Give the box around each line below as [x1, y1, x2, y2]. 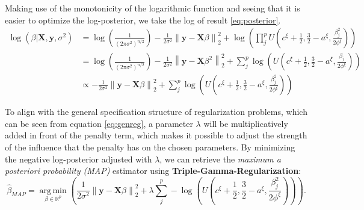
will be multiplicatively [203, 117, 288, 129]
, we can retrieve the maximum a [159, 152, 281, 165]
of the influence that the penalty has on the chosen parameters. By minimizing [5, 141, 295, 153]
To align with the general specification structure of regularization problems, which [5, 105, 307, 118]
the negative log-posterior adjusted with [5, 152, 152, 165]
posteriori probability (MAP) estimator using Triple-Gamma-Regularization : [5, 164, 301, 177]
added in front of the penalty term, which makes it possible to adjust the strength [5, 129, 307, 141]
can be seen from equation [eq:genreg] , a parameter [5, 117, 193, 129]
